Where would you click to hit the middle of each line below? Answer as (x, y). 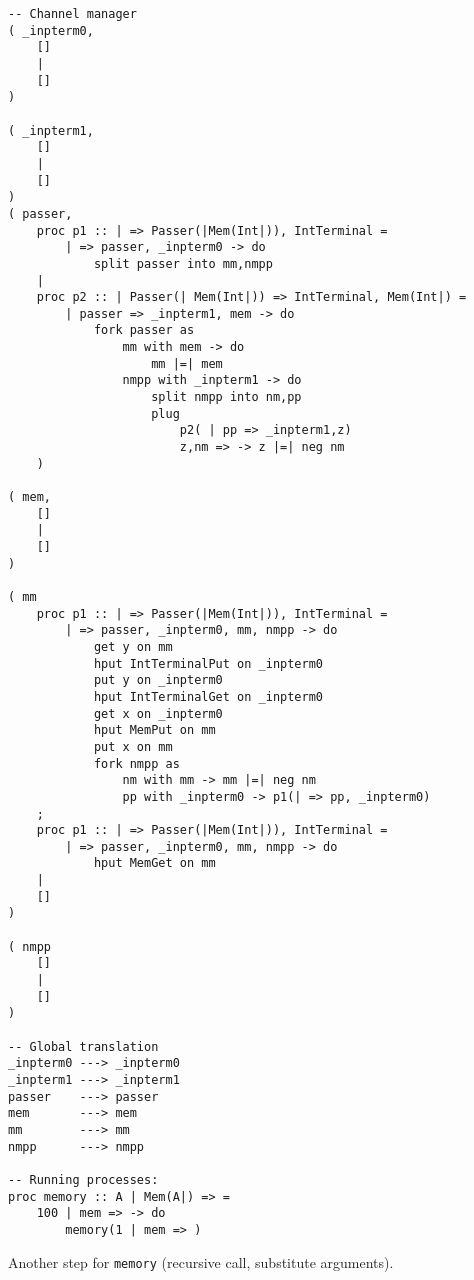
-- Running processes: (83, 1179)
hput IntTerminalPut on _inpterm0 (208, 663)
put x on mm (133, 746)
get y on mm (133, 646)
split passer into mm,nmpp (183, 263)
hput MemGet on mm (154, 863)
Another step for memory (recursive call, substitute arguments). (201, 1261)
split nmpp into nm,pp (226, 397)
